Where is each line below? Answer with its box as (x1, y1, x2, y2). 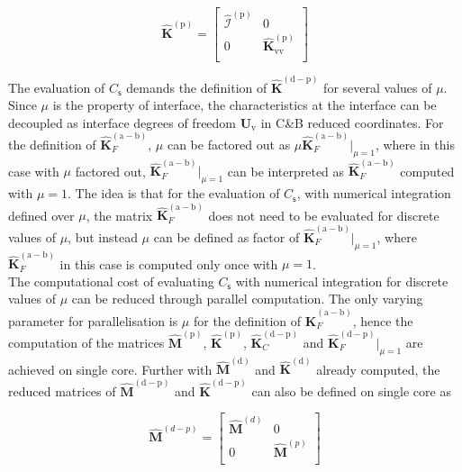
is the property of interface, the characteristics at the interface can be (52, 95, 437, 114)
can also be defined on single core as (251, 381, 451, 400)
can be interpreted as (227, 161, 345, 180)
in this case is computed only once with (59, 254, 278, 273)
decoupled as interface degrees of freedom (8, 113, 237, 132)
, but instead (68, 227, 138, 246)
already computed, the (316, 359, 440, 378)
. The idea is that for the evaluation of (68, 184, 280, 203)
